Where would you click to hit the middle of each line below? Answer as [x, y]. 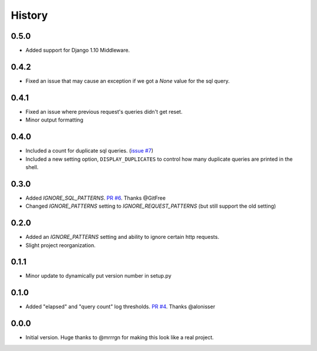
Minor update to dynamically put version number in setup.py [98, 276]
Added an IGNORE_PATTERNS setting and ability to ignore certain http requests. [122, 237]
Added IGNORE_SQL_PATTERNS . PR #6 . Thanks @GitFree [96, 198]
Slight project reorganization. [61, 245]
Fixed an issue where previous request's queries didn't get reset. [104, 112]
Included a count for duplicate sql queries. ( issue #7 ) [90, 151]
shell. [32, 167]
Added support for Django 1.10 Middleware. [78, 50]
